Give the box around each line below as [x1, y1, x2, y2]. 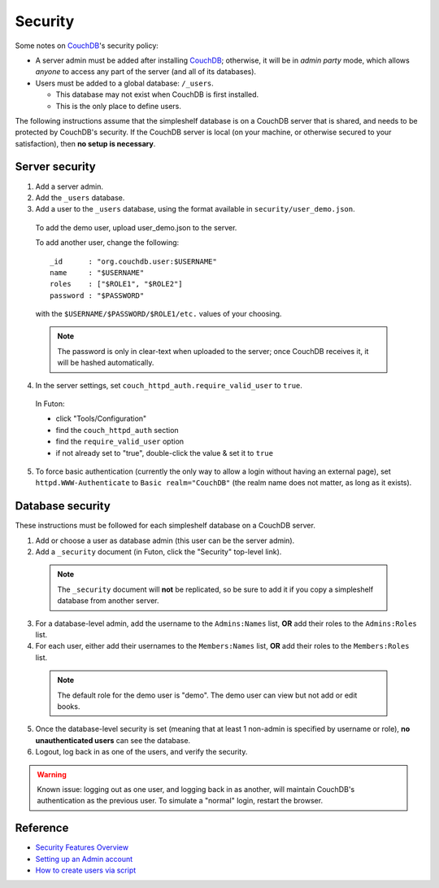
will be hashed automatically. [57, 358, 154, 368]
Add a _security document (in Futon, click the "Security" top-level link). [35, 547, 282, 557]
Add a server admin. [35, 182, 103, 191]
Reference [15, 821, 69, 835]
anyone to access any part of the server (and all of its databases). [35, 67, 256, 77]
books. [57, 701, 80, 711]
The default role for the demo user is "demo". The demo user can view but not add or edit [57, 690, 358, 700]
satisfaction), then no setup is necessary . [15, 138, 156, 148]
